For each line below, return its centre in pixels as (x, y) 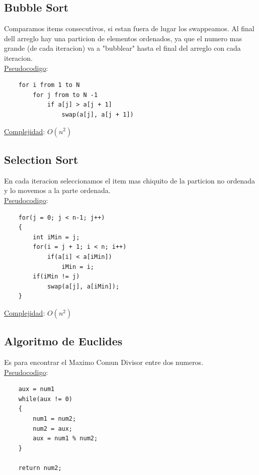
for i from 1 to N (49, 85)
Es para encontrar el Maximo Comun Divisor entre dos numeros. (104, 362)
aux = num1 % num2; (65, 439)
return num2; (40, 468)
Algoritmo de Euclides (63, 341)
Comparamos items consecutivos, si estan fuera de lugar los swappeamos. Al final (129, 28)
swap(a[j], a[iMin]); (83, 286)
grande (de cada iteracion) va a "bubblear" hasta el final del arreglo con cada (122, 48)
